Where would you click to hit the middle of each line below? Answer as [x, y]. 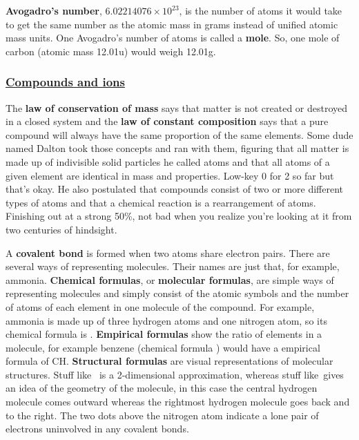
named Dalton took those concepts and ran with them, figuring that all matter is [177, 148]
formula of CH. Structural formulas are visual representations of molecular [169, 361]
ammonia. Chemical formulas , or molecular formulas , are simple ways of [170, 279]
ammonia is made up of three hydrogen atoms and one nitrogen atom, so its [166, 320]
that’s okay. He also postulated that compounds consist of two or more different [175, 189]
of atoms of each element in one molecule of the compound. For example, [160, 306]
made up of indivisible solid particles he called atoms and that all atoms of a [168, 161]
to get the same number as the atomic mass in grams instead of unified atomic [172, 24]
